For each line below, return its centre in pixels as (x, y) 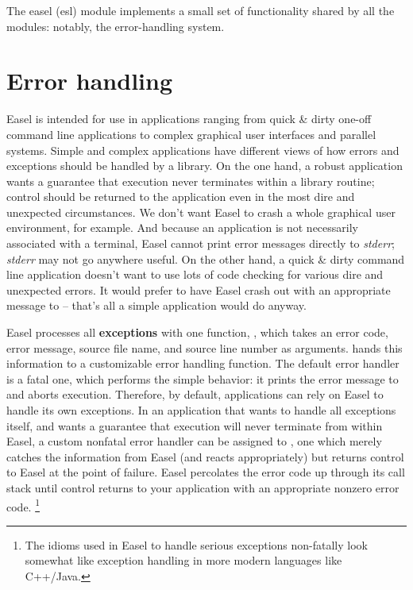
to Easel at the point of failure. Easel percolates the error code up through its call (206, 472)
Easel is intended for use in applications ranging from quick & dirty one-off (189, 119)
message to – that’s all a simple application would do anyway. (156, 305)
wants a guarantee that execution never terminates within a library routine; (191, 181)
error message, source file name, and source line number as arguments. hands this (205, 347)
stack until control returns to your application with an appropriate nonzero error (203, 487)
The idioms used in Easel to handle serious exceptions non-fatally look (196, 544)
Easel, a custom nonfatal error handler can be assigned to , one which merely (194, 441)
